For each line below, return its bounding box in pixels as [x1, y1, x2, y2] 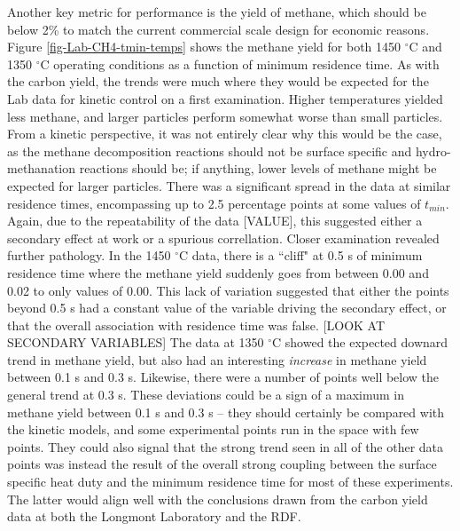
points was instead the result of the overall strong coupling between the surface [7, 455, 437, 473]
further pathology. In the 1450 [7, 246, 171, 265]
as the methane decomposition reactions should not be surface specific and [7, 141, 412, 160]
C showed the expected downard [272, 333, 448, 352]
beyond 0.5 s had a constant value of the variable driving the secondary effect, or [7, 298, 447, 317]
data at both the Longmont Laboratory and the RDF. [7, 507, 301, 526]
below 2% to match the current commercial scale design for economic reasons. [7, 20, 430, 38]
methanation [7, 159, 76, 178]
